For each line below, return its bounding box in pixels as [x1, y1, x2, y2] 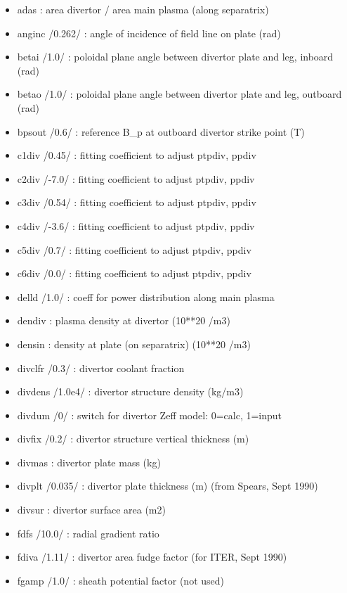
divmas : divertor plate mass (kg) [17, 454, 161, 469]
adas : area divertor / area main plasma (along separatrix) [17, 2, 269, 16]
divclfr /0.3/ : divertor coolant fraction [17, 360, 185, 375]
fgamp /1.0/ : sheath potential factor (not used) [17, 573, 225, 587]
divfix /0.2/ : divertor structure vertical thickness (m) [17, 431, 249, 446]
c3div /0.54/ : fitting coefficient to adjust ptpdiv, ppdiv [17, 195, 256, 210]
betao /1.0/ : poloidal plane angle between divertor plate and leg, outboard [17, 87, 342, 101]
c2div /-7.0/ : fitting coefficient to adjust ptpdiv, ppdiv [17, 171, 255, 186]
